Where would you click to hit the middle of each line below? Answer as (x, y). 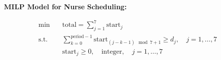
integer (112, 51)
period (77, 36)
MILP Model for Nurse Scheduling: (65, 6)
